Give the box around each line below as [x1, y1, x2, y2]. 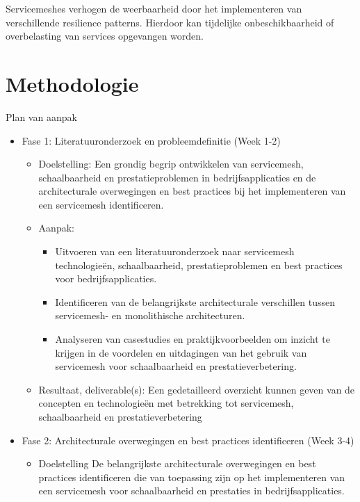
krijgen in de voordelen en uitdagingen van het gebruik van [55, 345, 307, 359]
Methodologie [6, 69, 139, 97]
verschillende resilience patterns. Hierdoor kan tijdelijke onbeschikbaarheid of [6, 15, 334, 29]
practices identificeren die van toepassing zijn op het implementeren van [38, 469, 345, 484]
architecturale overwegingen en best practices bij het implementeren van [38, 184, 346, 198]
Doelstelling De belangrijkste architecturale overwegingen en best [38, 456, 316, 471]
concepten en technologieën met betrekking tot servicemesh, [38, 396, 294, 410]
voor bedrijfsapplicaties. [55, 271, 157, 286]
